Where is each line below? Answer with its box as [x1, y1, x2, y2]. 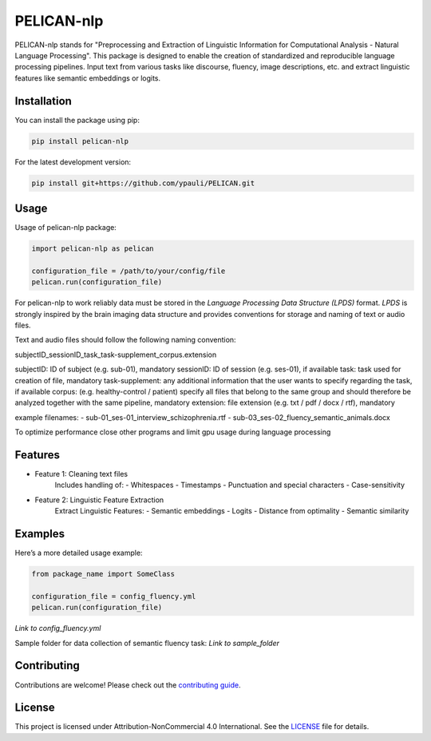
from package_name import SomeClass [31, 569, 176, 579]
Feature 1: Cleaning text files [34, 470, 129, 479]
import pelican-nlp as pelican [31, 244, 155, 253]
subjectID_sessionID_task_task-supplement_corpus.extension [14, 350, 217, 359]
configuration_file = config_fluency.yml [31, 592, 196, 600]
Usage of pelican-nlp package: [14, 223, 117, 232]
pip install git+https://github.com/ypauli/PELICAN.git [31, 178, 255, 188]
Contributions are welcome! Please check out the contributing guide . [14, 680, 241, 690]
